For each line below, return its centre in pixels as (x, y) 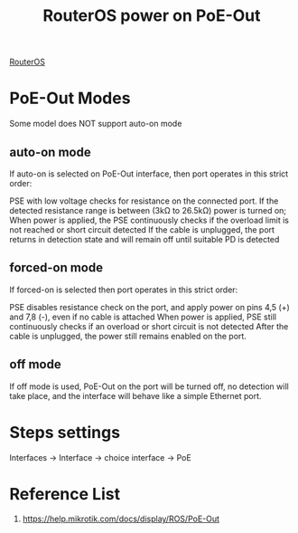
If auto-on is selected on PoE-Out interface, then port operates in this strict (149, 174)
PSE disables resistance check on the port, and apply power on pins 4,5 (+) (150, 307)
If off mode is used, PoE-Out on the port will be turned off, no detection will (149, 386)
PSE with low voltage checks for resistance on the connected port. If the (144, 201)
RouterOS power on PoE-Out (152, 16)
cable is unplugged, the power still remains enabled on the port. (128, 336)
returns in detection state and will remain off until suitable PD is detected (144, 239)
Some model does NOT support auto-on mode (96, 124)
